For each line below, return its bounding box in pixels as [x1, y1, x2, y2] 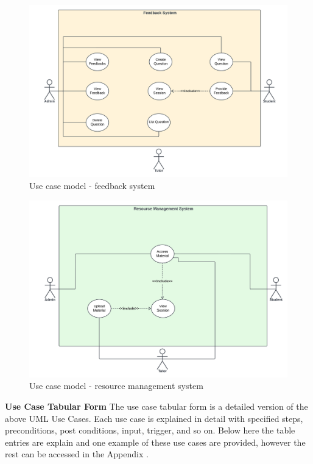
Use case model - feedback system [29, 179, 155, 191]
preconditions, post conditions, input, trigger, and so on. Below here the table [5, 424, 295, 437]
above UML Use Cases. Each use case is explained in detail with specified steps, [5, 412, 303, 424]
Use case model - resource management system [29, 379, 203, 392]
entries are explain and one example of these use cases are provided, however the [5, 435, 306, 448]
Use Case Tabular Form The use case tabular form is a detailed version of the [5, 400, 308, 413]
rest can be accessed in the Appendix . [5, 448, 149, 460]
